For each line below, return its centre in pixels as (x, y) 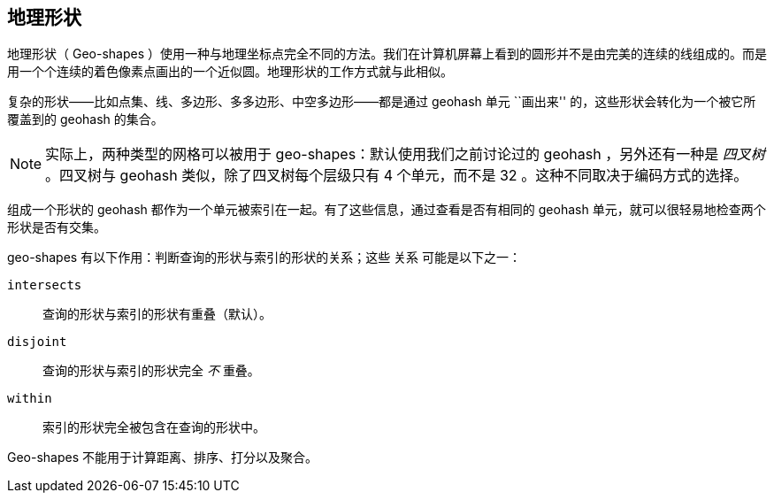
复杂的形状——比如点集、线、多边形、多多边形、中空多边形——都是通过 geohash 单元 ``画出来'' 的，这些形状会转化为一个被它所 (382, 102)
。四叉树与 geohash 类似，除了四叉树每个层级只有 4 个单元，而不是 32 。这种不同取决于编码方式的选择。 (397, 176)
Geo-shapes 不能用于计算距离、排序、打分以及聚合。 (163, 458)
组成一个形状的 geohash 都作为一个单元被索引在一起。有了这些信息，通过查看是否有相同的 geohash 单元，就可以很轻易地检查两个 (387, 210)
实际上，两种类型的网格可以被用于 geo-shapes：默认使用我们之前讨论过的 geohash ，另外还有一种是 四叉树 (405, 154)
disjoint (37, 342)
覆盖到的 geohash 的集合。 (85, 119)
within (30, 399)
